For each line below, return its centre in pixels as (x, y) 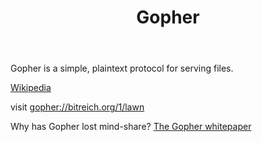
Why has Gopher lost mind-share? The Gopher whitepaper (131, 127)
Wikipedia (31, 88)
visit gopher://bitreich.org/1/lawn (77, 107)
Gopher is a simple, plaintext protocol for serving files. (122, 68)
